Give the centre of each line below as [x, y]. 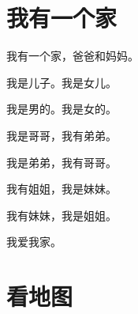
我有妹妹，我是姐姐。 [62, 215]
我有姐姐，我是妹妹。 [62, 189]
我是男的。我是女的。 [62, 109]
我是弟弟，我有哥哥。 [62, 162]
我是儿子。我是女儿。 [62, 82]
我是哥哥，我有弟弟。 [62, 135]
